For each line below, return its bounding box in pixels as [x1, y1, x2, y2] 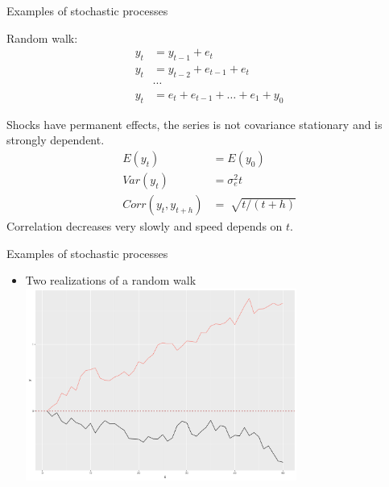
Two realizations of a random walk [25, 272, 197, 289]
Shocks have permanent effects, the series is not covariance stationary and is [6, 115, 383, 132]
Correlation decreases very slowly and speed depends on [6, 217, 283, 234]
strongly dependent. [6, 131, 105, 148]
